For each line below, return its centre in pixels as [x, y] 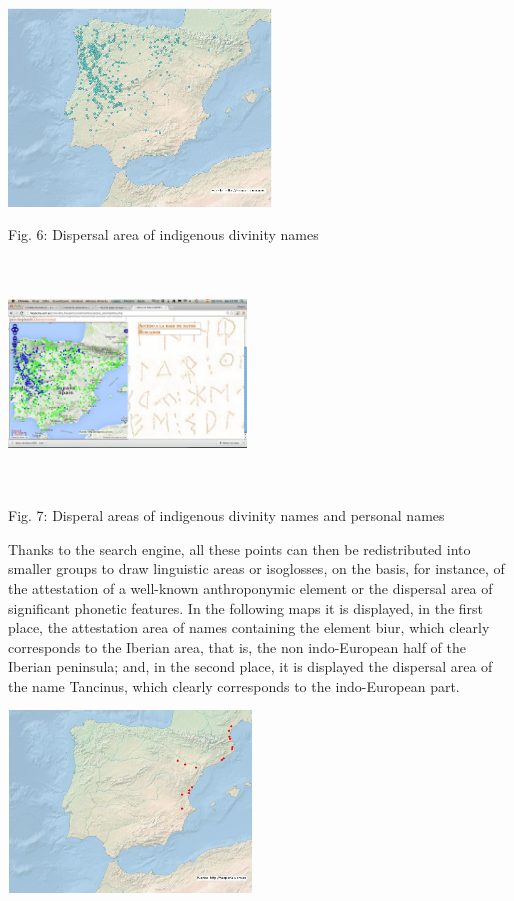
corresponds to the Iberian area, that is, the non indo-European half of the [237, 646]
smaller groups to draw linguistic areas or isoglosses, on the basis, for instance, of [256, 568]
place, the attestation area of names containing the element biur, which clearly [249, 627]
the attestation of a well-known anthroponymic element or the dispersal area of [250, 587]
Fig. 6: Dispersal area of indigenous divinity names [163, 234]
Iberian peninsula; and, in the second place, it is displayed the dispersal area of [250, 666]
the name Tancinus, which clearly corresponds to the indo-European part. [234, 685]
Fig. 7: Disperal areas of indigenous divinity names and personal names [226, 515]
